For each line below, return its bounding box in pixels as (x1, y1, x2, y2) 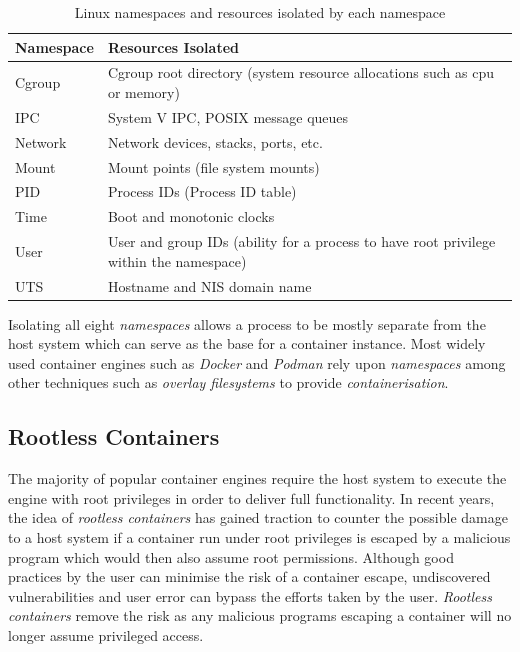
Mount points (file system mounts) (107, 156, 320, 177)
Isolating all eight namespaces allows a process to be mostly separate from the (8, 313, 486, 334)
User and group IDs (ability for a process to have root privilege (107, 231, 496, 252)
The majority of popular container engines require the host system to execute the (8, 468, 507, 489)
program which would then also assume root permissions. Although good (8, 546, 454, 567)
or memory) (107, 82, 180, 103)
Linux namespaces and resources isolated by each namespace (74, 2, 446, 22)
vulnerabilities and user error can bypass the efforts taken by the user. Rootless (8, 585, 492, 606)
